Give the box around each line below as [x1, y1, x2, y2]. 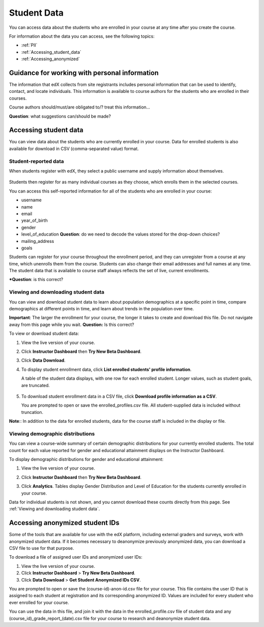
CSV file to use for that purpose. [9, 545, 74, 551]
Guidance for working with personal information [9, 68, 159, 77]
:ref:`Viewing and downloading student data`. [9, 506, 100, 512]
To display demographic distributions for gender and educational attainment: [9, 456, 164, 462]
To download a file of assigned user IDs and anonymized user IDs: [9, 554, 143, 560]
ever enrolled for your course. [9, 599, 69, 605]
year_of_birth [21, 217, 48, 223]
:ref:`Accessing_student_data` [21, 49, 82, 55]
